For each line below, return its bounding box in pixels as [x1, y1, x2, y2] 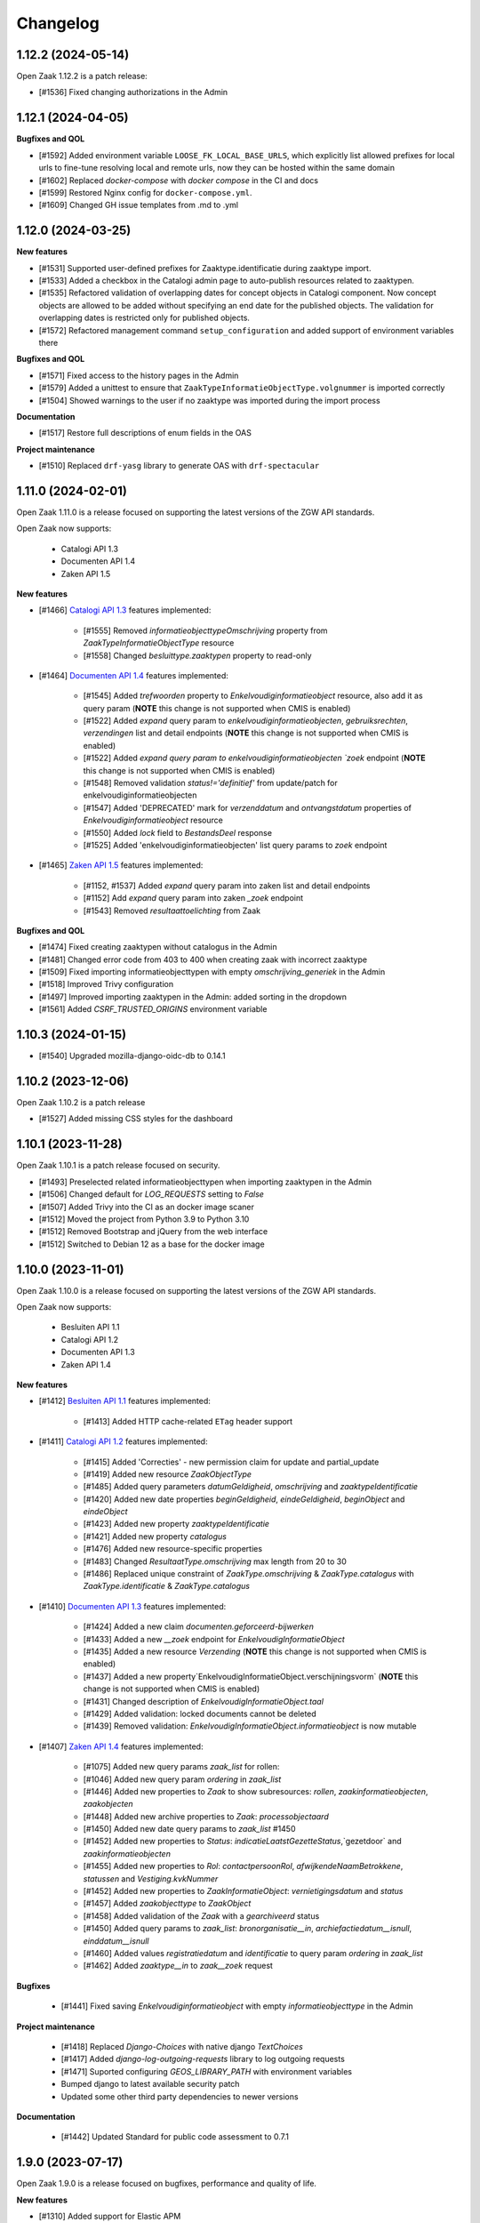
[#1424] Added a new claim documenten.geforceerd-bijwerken [83, 1621, 315, 1632]
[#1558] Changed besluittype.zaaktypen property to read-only [83, 650, 312, 661]
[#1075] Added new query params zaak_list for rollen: [83, 1762, 280, 1772]
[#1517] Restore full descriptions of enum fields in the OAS [38, 428, 252, 438]
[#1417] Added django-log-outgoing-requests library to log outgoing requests [60, 2054, 346, 2065]
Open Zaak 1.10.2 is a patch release [16, 1097, 146, 1108]
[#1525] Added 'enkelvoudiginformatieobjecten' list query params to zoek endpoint [83, 839, 388, 850]
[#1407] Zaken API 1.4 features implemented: [38, 1741, 204, 1752]
